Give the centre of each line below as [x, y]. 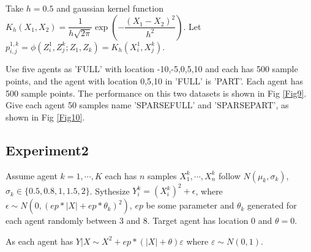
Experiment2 [47, 150]
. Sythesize [110, 191]
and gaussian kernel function [110, 8]
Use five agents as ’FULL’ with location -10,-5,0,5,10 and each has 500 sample [152, 69]
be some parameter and [190, 205]
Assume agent [32, 175]
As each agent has [39, 241]
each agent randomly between [61, 220]
